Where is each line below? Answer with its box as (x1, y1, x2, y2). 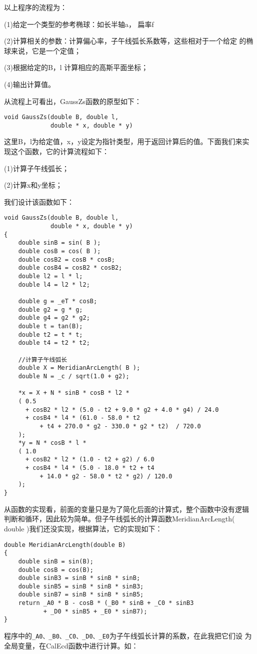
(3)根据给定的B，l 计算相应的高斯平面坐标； (4, 62, 148, 73)
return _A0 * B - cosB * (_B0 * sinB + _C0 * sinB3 (18, 599, 194, 607)
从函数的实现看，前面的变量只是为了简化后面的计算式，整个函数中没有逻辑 (4, 503, 249, 514)
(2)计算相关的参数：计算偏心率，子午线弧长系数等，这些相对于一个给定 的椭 (4, 36, 253, 46)
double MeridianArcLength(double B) (4, 541, 126, 548)
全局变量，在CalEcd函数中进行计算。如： (4, 640, 138, 650)
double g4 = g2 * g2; (18, 314, 90, 322)
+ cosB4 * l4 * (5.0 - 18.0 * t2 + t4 (25, 464, 154, 472)
